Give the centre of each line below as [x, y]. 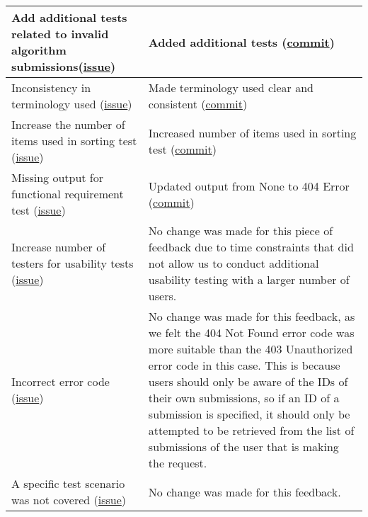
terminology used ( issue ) [72, 104]
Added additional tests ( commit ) [241, 42]
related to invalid [60, 34]
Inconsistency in [51, 87]
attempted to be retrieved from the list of [251, 430]
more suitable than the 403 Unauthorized [251, 349]
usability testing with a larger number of [249, 279]
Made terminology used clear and [231, 87]
